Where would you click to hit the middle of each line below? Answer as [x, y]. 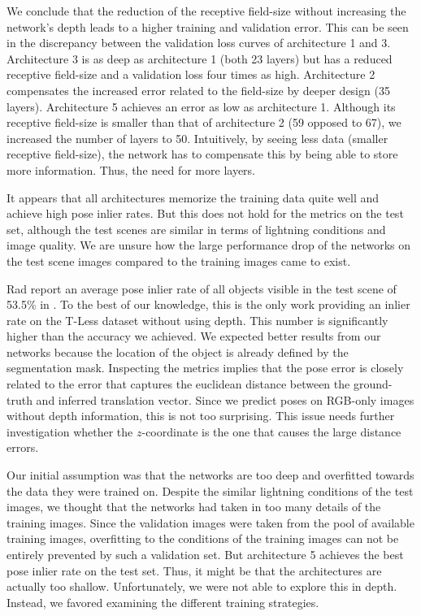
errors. [23, 447]
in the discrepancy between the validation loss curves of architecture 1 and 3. [199, 43]
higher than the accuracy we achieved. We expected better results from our [194, 336]
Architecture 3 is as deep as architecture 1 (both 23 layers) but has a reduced [200, 58]
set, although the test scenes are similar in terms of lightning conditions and [196, 229]
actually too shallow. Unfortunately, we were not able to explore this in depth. [202, 586]
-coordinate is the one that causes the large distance [271, 431]
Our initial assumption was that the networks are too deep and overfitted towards [210, 475]
